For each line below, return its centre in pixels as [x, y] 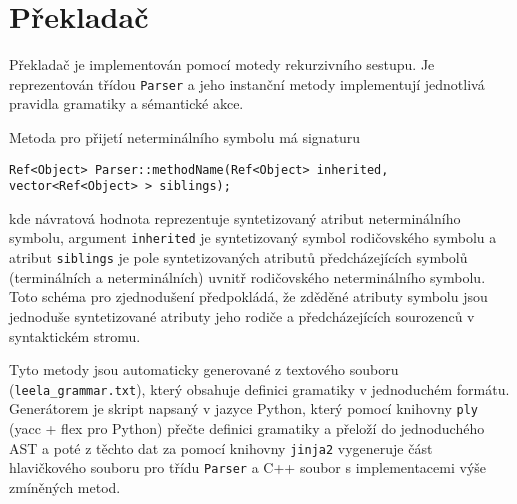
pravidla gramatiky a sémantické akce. [126, 103]
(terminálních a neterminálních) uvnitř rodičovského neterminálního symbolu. [247, 276]
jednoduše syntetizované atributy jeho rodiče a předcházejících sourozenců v [242, 315]
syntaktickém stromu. [75, 335]
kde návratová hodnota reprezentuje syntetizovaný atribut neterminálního [235, 217]
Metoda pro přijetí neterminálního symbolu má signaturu [185, 136]
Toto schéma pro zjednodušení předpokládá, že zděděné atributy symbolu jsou [248, 296]
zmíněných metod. [65, 486]
